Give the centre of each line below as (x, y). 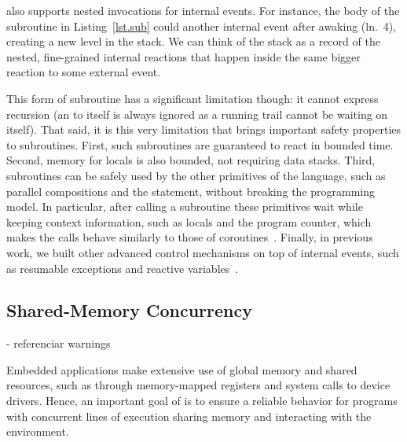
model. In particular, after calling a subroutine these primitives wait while (185, 206)
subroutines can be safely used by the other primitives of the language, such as (196, 175)
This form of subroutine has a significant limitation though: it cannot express (192, 98)
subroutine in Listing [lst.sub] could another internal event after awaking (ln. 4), (202, 26)
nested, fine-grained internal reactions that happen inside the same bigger (183, 56)
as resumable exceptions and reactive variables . (123, 268)
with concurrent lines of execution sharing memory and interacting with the (189, 416)
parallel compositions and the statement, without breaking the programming (191, 191)
